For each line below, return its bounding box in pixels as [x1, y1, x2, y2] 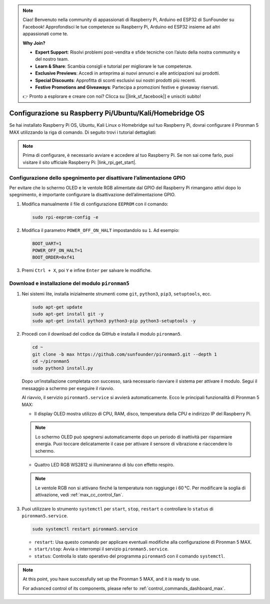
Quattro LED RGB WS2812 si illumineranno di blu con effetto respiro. [34, 461, 174, 468]
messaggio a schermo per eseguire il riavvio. [21, 385, 114, 391]
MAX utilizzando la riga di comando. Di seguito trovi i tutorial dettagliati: [9, 129, 157, 135]
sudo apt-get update [32, 304, 82, 310]
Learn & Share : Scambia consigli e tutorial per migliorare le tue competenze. [35, 63, 192, 69]
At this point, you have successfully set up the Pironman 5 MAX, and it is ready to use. [22, 576, 200, 582]
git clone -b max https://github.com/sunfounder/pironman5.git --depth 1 [32, 351, 217, 357]
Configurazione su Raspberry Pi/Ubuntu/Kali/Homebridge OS [9, 109, 205, 118]
